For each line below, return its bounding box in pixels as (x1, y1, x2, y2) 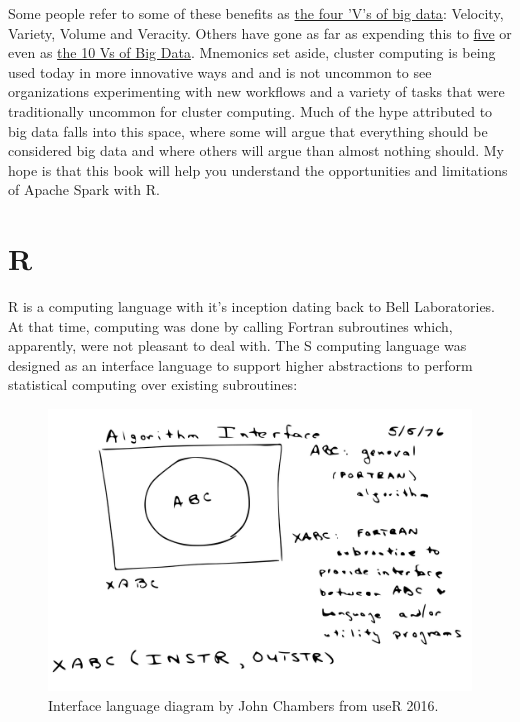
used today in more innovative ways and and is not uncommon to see (8, 61, 432, 82)
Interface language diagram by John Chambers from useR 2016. (48, 695, 439, 716)
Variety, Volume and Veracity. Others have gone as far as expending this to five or (8, 22, 512, 43)
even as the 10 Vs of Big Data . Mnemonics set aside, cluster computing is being (8, 42, 496, 63)
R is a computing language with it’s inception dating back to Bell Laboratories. (8, 296, 496, 317)
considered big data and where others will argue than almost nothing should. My (8, 140, 504, 161)
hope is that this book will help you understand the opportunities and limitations (8, 159, 508, 180)
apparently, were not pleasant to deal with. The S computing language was (8, 335, 467, 356)
